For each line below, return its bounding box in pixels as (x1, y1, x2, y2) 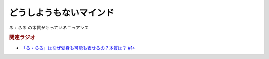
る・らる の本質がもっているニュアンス (9, 25, 89, 30)
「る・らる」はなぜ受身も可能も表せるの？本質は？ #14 (21, 45, 135, 51)
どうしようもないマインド (9, 7, 115, 18)
